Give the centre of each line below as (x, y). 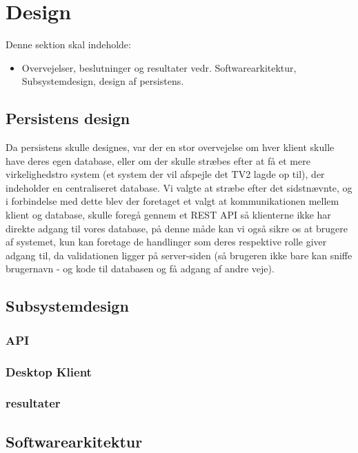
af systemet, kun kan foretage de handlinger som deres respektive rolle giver (166, 242)
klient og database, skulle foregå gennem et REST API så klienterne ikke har (168, 215)
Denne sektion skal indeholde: (68, 44)
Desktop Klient (49, 371)
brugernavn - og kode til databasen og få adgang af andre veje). (140, 269)
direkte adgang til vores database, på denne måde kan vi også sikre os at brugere (177, 228)
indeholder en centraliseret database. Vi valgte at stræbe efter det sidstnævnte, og (179, 187)
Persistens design (68, 118)
